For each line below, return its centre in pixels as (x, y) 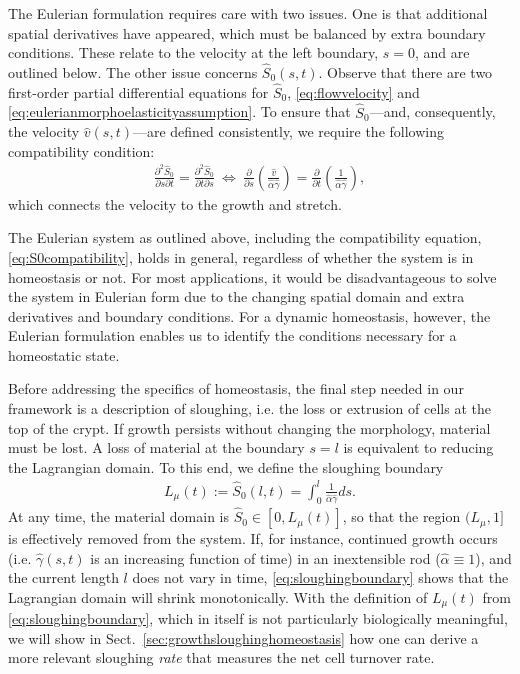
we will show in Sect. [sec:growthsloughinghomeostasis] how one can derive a (243, 637)
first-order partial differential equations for (138, 91)
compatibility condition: (81, 150)
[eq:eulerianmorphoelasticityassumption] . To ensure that (179, 111)
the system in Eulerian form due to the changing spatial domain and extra (236, 296)
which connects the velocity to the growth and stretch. (175, 203)
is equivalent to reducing (418, 447)
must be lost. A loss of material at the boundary (156, 447)
